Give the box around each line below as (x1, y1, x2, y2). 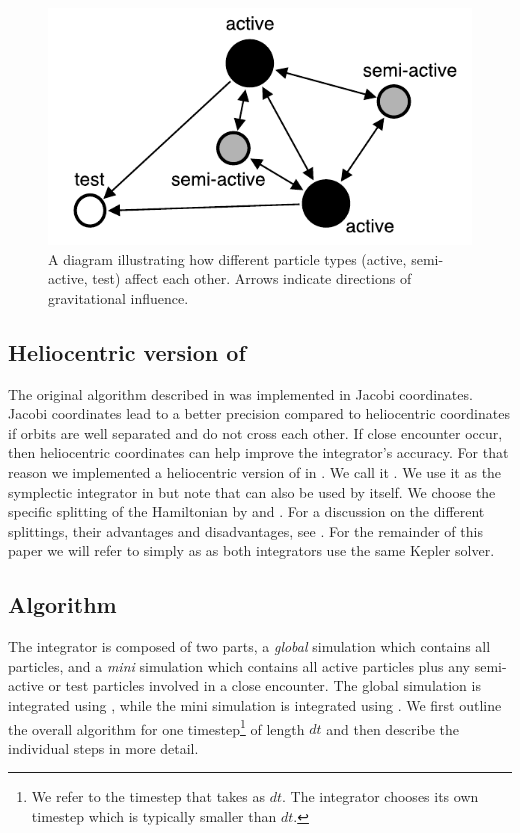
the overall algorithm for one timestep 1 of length (8, 715, 305, 739)
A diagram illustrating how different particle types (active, (48, 248, 407, 269)
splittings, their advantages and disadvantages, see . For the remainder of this (8, 520, 483, 541)
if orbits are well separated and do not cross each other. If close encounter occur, (8, 422, 503, 443)
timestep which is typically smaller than (31, 805, 277, 826)
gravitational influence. (48, 287, 189, 308)
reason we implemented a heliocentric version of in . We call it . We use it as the (8, 462, 502, 482)
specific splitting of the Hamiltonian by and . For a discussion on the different (8, 501, 485, 522)
